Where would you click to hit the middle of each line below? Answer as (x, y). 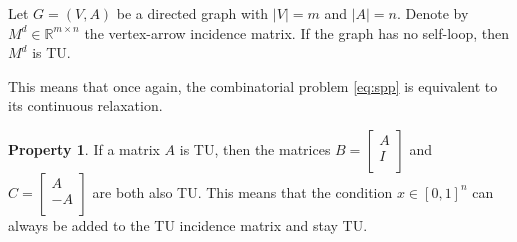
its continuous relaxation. (85, 105)
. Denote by (432, 13)
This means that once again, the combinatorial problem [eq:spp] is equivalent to (253, 85)
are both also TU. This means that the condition (242, 191)
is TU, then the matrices (255, 148)
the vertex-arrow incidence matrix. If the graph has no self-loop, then (297, 32)
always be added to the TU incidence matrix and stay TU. (188, 224)
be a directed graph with (192, 13)
